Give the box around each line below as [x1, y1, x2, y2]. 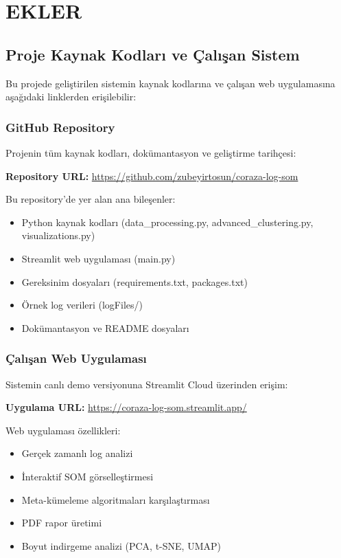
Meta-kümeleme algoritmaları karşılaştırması [21, 492, 210, 506]
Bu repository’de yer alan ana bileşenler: [5, 192, 176, 206]
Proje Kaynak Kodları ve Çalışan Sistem [5, 43, 300, 65]
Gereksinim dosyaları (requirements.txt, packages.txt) [21, 274, 248, 289]
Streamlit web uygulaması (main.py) [21, 251, 176, 265]
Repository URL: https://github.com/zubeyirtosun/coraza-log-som [5, 168, 298, 183]
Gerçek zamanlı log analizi [21, 446, 133, 460]
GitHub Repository [5, 118, 115, 135]
